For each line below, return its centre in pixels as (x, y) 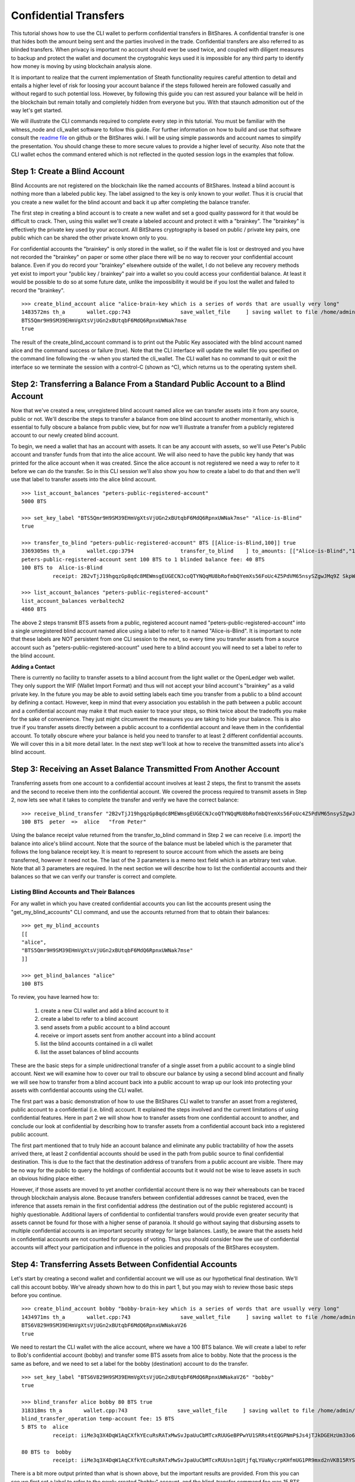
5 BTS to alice (45, 1427)
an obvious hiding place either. (48, 1178)
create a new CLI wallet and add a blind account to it (104, 1010)
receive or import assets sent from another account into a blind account (128, 1035)
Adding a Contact (33, 666)
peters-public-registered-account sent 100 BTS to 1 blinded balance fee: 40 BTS (143, 559)
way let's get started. (37, 110)
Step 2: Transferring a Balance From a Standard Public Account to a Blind (148, 384)
